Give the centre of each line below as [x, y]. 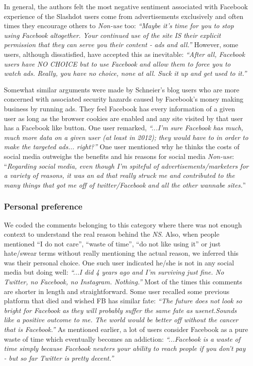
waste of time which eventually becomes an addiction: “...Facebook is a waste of [122, 339]
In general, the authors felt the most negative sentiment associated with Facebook [126, 6]
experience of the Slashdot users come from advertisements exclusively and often [124, 16]
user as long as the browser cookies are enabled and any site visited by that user [124, 118]
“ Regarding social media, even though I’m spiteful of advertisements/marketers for [126, 166]
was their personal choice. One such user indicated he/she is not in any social [119, 262]
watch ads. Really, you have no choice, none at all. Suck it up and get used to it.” [125, 73]
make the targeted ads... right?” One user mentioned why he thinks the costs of [122, 147]
